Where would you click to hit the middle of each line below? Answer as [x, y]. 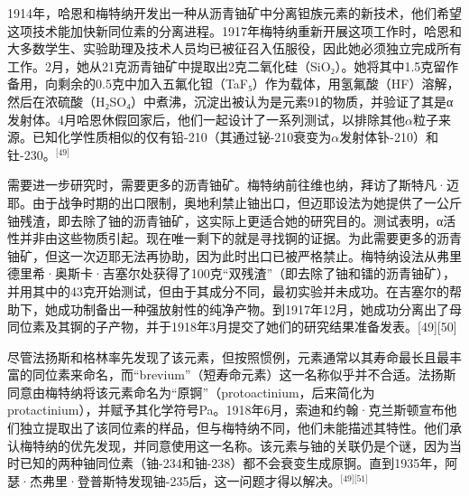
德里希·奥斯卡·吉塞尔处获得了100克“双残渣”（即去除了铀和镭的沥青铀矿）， [231, 273]
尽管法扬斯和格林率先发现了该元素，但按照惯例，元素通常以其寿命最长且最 [228, 356]
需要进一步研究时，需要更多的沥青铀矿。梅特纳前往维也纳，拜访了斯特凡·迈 [233, 185]
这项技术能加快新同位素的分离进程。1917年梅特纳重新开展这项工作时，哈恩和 [234, 30]
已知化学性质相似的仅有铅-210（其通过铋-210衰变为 [182, 137]
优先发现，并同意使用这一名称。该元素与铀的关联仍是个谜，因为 [259, 445]
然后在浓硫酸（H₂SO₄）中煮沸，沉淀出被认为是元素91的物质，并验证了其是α [230, 101]
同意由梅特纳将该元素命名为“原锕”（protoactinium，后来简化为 [191, 392]
